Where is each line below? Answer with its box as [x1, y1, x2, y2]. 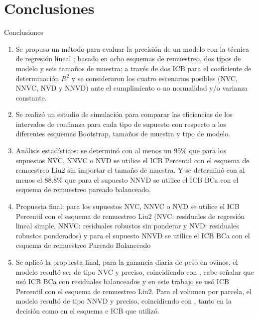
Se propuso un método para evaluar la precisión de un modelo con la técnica [15, 43, 249, 54]
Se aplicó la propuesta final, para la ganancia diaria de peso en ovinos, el [15, 257, 238, 267]
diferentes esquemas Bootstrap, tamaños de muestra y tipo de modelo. [15, 128, 231, 139]
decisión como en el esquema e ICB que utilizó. [15, 305, 159, 316]
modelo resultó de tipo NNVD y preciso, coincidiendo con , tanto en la [15, 296, 232, 306]
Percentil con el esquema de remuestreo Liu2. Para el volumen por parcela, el [15, 286, 252, 296]
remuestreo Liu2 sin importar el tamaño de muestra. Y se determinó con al [15, 165, 245, 175]
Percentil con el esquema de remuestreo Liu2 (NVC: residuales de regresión [15, 211, 245, 221]
